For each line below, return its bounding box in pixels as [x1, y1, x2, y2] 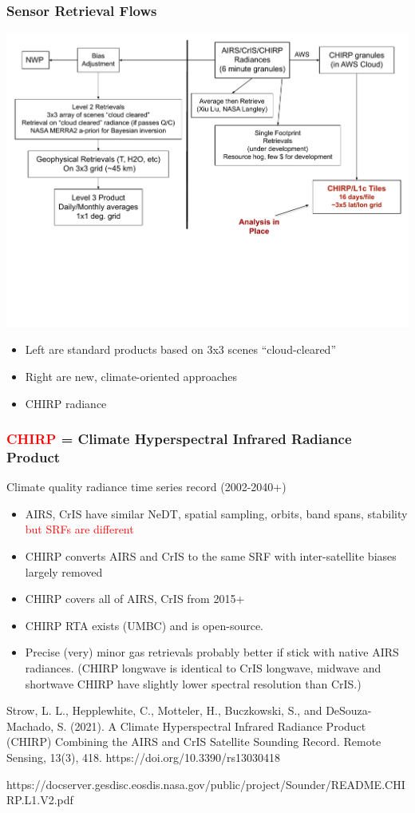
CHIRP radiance [25, 395, 107, 411]
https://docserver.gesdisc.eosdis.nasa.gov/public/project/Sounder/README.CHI [6, 775, 405, 792]
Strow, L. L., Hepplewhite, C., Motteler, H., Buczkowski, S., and [6, 702, 322, 719]
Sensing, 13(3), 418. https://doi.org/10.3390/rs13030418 [6, 748, 280, 765]
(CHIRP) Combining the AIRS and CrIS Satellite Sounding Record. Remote [6, 733, 381, 750]
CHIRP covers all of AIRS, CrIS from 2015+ [25, 590, 245, 607]
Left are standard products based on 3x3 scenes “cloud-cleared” [25, 341, 337, 358]
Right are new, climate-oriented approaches [25, 367, 237, 384]
